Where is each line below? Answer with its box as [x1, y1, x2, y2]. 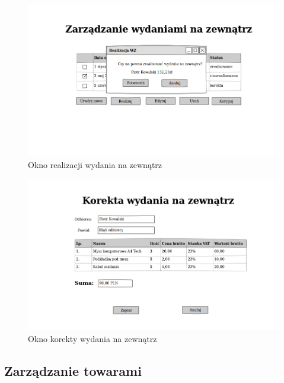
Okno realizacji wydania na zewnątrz [28, 158, 162, 170]
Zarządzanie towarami [4, 361, 142, 379]
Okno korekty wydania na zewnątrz [28, 332, 157, 344]
